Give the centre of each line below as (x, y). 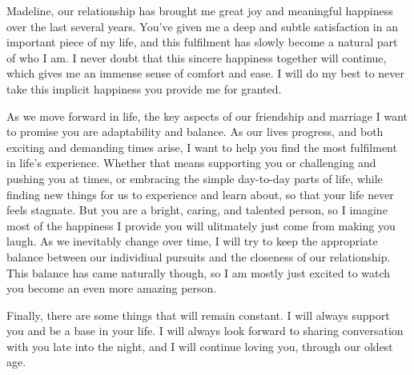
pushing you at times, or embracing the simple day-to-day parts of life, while (195, 178)
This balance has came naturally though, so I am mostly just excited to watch (199, 272)
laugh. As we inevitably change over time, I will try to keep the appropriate (192, 241)
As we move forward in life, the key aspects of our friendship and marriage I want (207, 116)
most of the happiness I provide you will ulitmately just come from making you (201, 225)
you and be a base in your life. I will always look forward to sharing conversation (205, 331)
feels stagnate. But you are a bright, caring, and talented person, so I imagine (197, 210)
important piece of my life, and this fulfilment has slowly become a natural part (202, 42)
